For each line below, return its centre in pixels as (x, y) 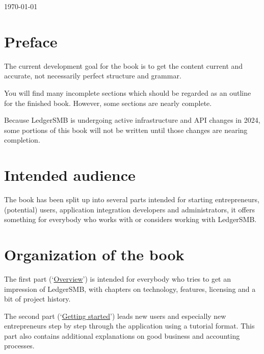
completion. (22, 140)
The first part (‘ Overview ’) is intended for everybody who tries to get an (117, 278)
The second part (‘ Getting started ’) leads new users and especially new (115, 316)
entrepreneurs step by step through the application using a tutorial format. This (129, 326)
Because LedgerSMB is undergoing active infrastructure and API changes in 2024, (132, 120)
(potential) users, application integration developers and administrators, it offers (129, 209)
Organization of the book (94, 254)
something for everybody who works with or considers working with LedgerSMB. (130, 219)
